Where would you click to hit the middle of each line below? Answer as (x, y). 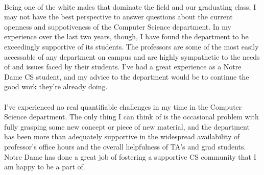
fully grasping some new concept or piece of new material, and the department (127, 126)
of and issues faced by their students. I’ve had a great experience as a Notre (123, 67)
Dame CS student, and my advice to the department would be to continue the (127, 76)
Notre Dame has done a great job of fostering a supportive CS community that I (130, 156)
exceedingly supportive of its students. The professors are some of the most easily (131, 46)
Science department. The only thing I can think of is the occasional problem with (131, 117)
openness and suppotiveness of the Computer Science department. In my (118, 26)
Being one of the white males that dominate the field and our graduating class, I (130, 6)
